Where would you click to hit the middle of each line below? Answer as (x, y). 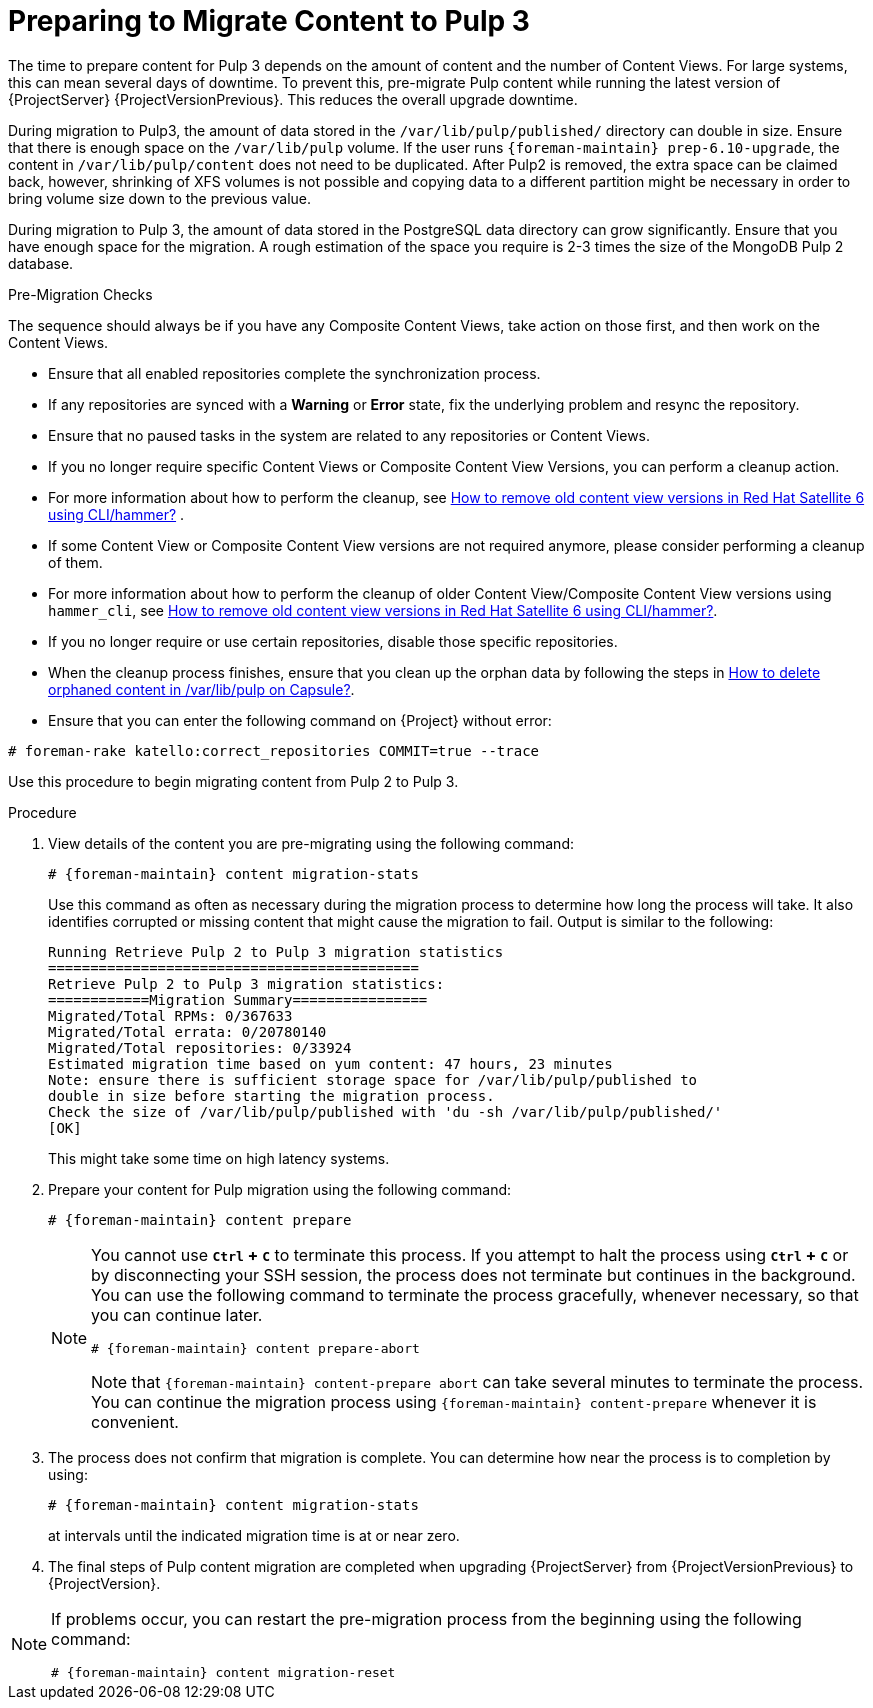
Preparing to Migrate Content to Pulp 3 (269, 21)
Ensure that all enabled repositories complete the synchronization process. (294, 373)
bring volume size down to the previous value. (159, 198)
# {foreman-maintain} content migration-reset (223, 1672)
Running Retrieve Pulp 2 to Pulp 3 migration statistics (276, 951)
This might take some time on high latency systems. (219, 1158)
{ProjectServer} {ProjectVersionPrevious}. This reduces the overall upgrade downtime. (293, 99)
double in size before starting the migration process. (271, 1095)
